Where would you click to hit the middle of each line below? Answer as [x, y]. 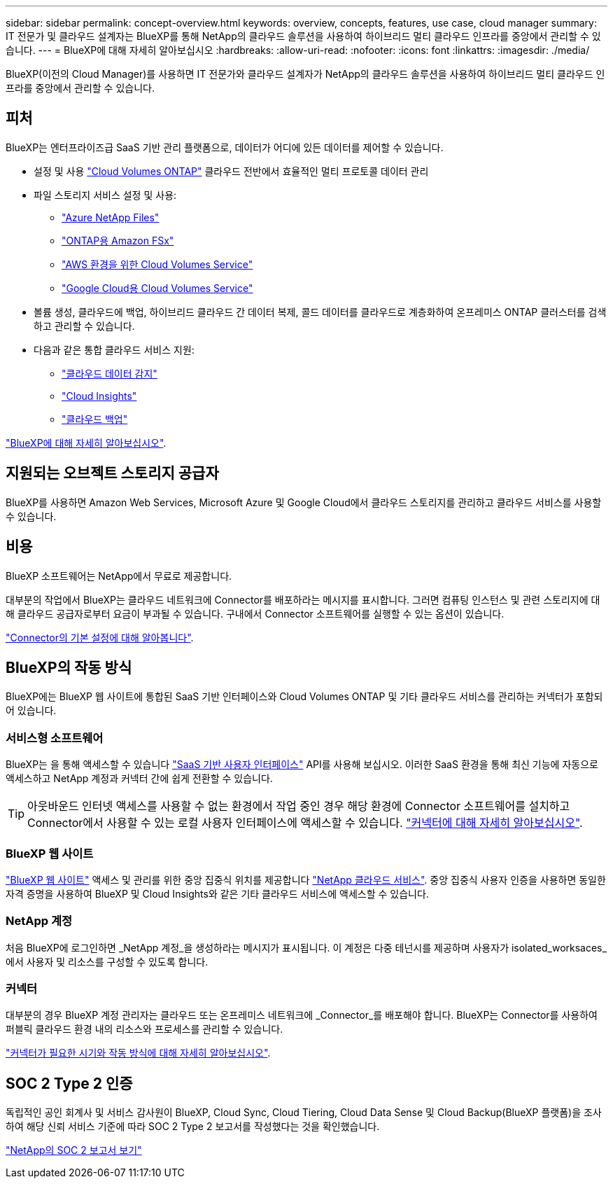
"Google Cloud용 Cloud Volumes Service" [157, 288]
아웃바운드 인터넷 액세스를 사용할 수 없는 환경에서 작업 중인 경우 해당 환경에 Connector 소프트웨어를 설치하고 [299, 806]
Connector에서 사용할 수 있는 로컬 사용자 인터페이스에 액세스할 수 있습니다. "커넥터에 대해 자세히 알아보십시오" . [305, 823]
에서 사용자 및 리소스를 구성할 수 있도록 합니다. [107, 961]
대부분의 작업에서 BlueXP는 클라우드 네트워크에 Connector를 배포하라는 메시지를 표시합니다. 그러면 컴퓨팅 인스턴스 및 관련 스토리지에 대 [303, 599]
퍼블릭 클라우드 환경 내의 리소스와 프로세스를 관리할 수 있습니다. [145, 1029]
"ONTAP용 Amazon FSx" [118, 240]
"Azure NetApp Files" [111, 217]
